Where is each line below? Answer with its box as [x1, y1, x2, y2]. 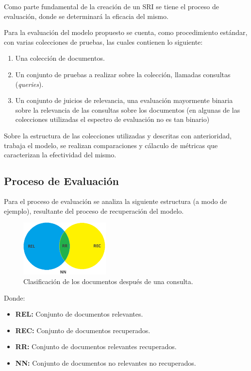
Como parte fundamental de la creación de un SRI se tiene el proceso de [4, 1, 219, 11]
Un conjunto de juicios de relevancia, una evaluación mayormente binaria [15, 95, 233, 105]
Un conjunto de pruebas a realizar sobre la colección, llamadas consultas [15, 69, 231, 79]
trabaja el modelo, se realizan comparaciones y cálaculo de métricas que [4, 140, 218, 150]
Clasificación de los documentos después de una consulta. [23, 276, 193, 286]
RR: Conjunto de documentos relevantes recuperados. [15, 341, 177, 352]
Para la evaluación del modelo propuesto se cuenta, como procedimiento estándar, [4, 27, 248, 37]
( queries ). [15, 79, 44, 89]
